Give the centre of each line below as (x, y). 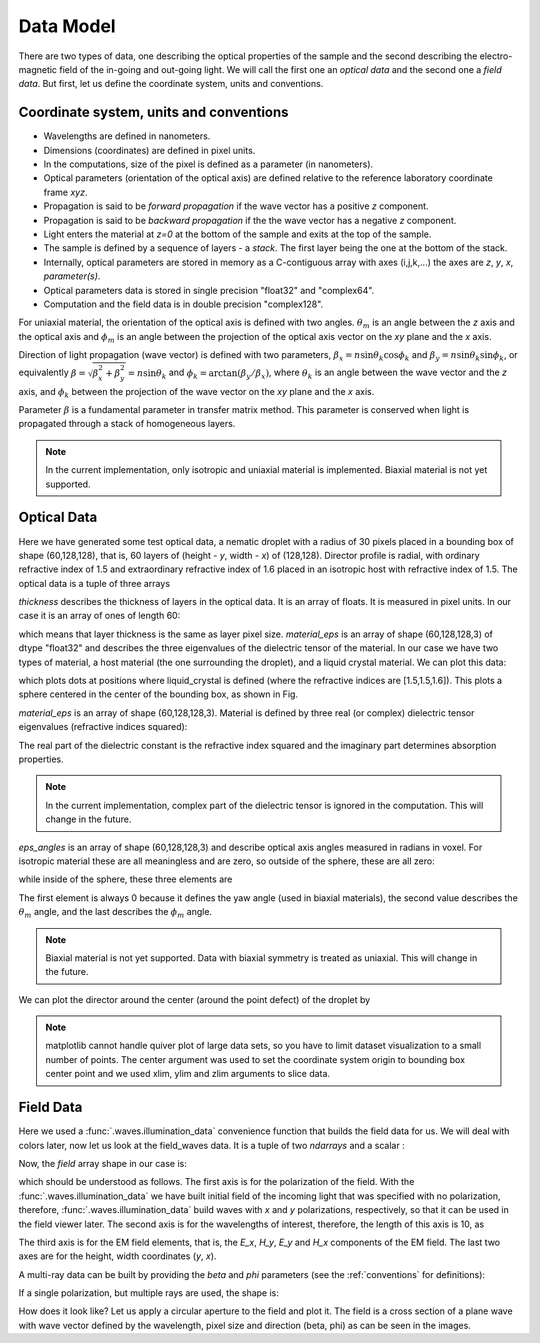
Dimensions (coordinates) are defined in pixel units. (149, 150)
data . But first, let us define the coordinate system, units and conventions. (171, 84)
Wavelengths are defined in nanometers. (127, 136)
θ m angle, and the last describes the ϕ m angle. (115, 913)
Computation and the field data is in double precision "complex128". (183, 304)
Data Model (67, 26)
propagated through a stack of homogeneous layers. (127, 424)
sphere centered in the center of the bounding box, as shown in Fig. (158, 694)
